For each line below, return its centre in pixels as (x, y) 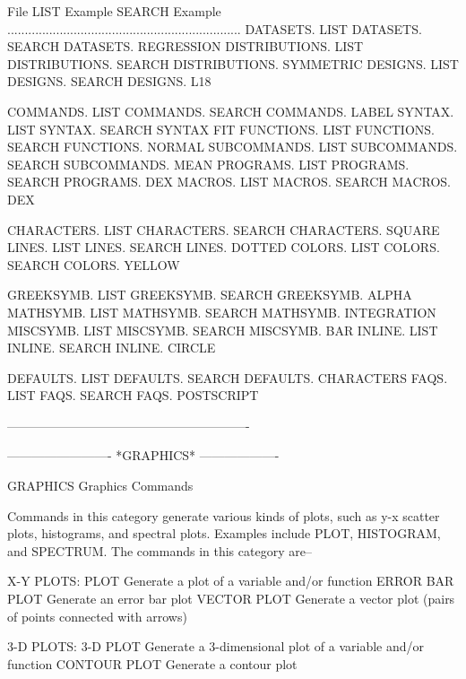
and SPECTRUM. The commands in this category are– (160, 550)
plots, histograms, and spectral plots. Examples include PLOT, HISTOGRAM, (224, 533)
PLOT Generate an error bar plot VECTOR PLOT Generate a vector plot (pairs (231, 599)
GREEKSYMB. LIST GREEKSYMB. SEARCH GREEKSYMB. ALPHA (210, 295)
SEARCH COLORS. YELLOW (94, 264)
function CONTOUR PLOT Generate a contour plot (152, 663)
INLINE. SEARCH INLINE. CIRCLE (112, 348)
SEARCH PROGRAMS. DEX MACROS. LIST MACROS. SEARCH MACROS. (229, 182)
